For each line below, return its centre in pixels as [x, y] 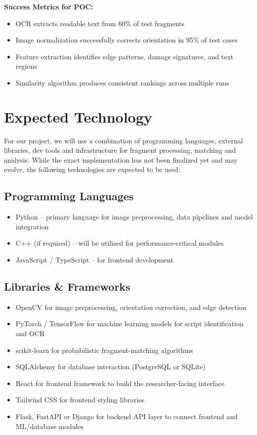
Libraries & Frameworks [67, 286]
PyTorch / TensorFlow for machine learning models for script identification [129, 324]
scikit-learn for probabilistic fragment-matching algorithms [104, 350]
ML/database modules [50, 426]
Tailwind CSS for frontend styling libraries [80, 400]
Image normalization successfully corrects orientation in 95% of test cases [127, 40]
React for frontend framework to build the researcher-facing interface [120, 383]
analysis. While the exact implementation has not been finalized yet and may [121, 159]
